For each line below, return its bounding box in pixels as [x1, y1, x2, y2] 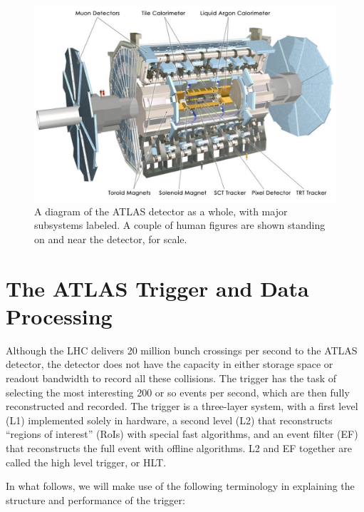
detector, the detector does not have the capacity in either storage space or [6, 357, 333, 372]
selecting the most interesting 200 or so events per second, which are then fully [6, 384, 350, 399]
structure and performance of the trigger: [6, 492, 185, 507]
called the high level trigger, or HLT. [6, 454, 167, 469]
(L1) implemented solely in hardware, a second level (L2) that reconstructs [6, 412, 333, 427]
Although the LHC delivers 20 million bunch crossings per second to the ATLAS [6, 342, 358, 357]
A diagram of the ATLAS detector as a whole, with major [34, 203, 288, 218]
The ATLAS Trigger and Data [6, 273, 309, 302]
